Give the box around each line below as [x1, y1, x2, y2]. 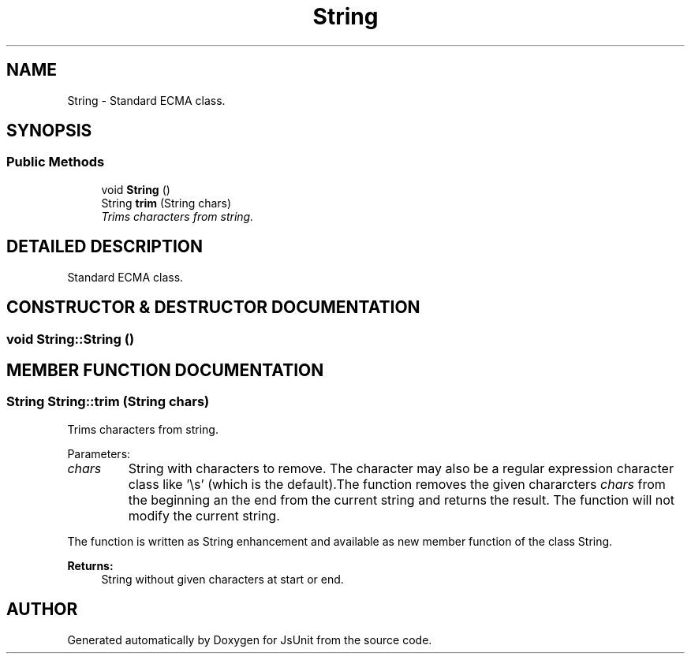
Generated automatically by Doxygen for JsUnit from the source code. [67, 632, 432, 647]
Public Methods [6, 154, 105, 170]
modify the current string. [128, 507, 280, 524]
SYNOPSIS [6, 121, 92, 141]
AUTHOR [6, 599, 78, 620]
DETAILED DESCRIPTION [6, 237, 204, 257]
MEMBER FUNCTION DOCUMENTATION [6, 360, 324, 380]
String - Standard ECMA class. [67, 93, 226, 107]
